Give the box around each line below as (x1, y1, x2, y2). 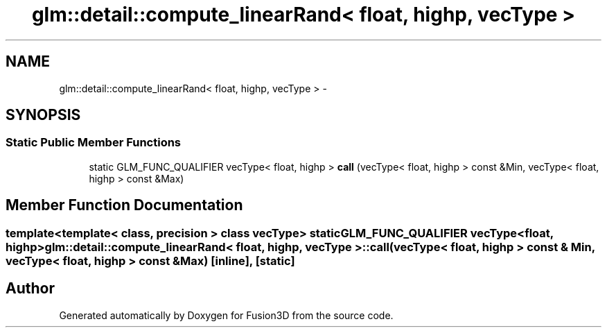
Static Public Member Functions (6, 135, 182, 150)
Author (6, 280, 55, 298)
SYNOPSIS (6, 106, 81, 124)
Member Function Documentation (6, 196, 243, 214)
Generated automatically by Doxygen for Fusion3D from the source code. (59, 309, 394, 321)
